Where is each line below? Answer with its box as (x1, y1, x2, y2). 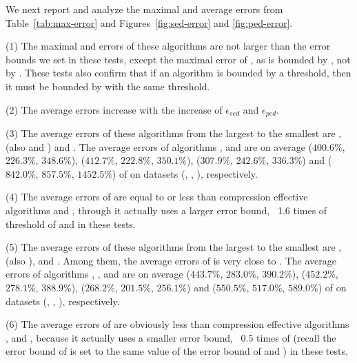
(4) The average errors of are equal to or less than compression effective (6, 189, 308, 204)
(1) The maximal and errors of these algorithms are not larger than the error (6, 39, 331, 53)
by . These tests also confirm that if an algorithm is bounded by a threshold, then (6, 65, 351, 80)
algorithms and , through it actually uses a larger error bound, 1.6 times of (6, 203, 327, 217)
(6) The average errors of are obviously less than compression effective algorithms (6, 317, 349, 331)
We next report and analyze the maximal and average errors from (6, 2, 283, 16)
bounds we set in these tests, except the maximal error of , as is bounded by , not (6, 52, 351, 66)
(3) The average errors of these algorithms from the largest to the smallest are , (6, 126, 342, 141)
